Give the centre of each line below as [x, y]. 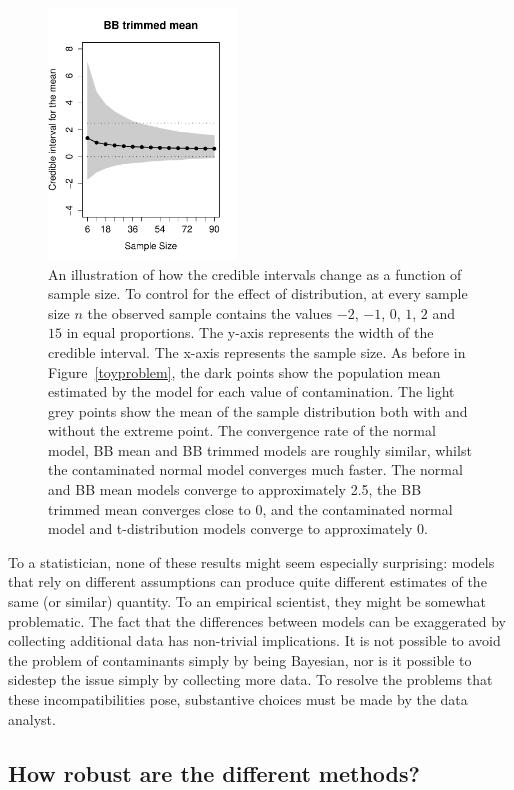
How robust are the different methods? [214, 772]
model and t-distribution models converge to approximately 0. [238, 528]
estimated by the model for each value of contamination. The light [251, 391]
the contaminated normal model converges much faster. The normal [255, 469]
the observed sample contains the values [210, 312]
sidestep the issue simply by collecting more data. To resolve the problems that [250, 679]
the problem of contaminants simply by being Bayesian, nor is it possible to [240, 659]
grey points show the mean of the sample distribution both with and [258, 410]
